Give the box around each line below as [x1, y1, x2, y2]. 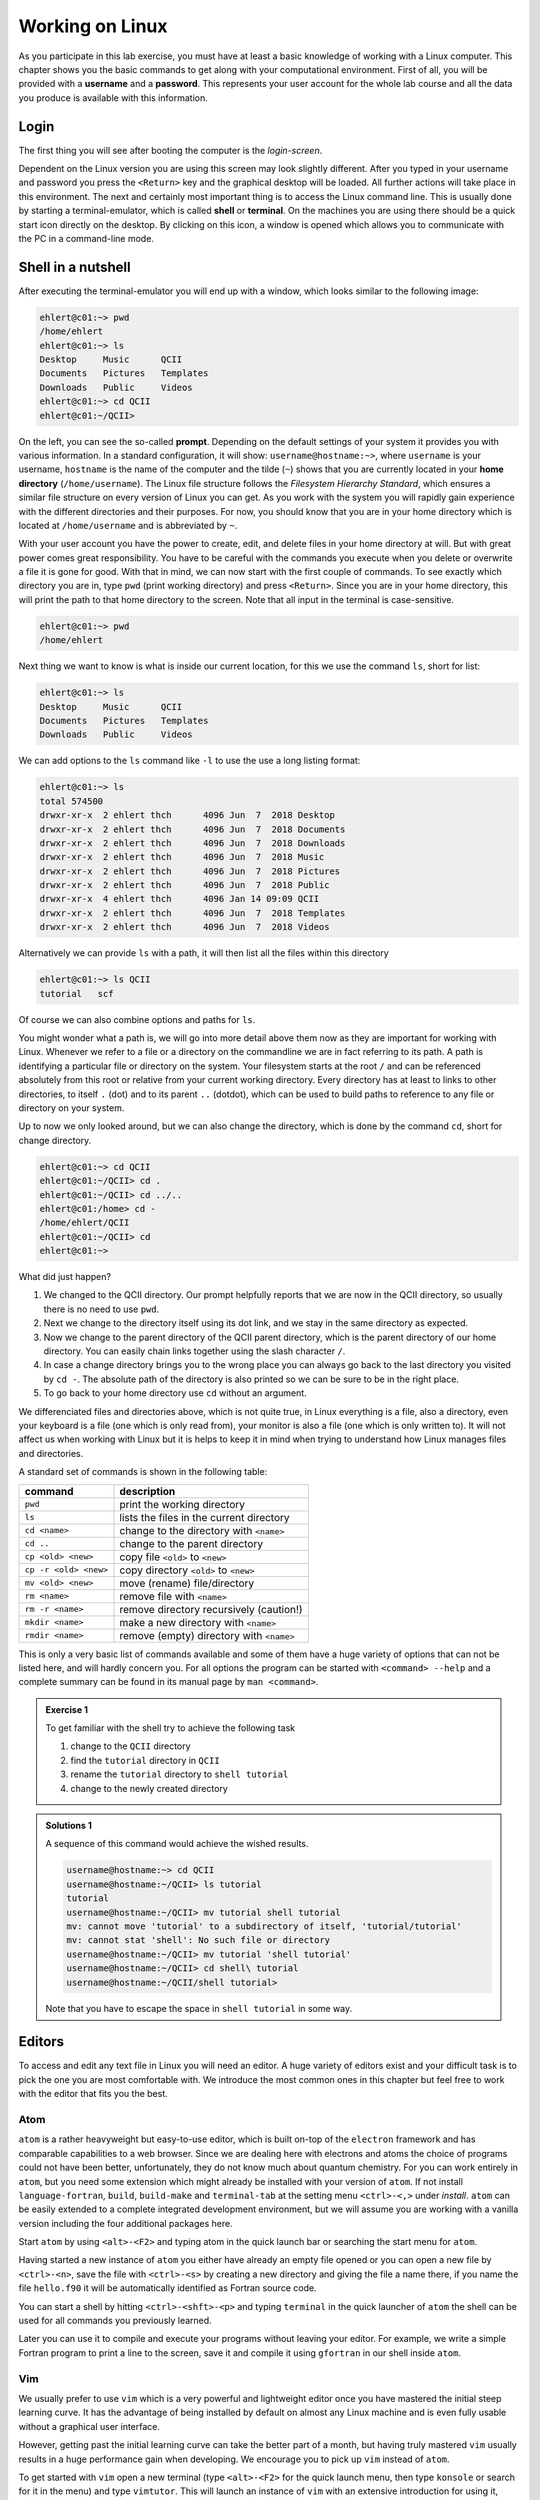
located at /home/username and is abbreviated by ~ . [18, 519, 238, 531]
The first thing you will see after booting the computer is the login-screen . [18, 144, 323, 156]
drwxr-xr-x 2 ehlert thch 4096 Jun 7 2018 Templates [39, 907, 346, 919]
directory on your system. [18, 1101, 125, 1114]
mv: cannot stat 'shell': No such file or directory [66, 1935, 331, 1946]
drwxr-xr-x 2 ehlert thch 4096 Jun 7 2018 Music [39, 851, 325, 863]
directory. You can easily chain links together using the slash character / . [43, 1345, 346, 1357]
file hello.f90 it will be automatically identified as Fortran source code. [18, 2282, 317, 2294]
